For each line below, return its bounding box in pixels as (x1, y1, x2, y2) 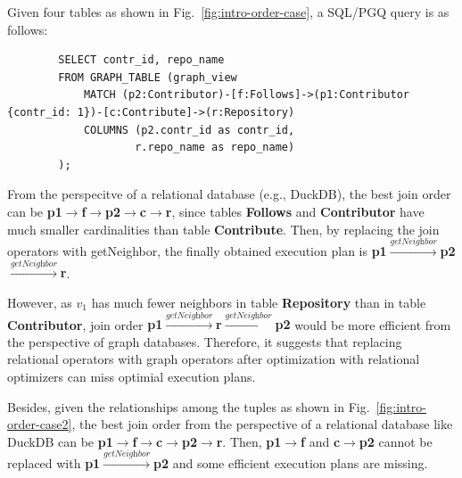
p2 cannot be (359, 432, 433, 450)
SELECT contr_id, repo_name (58, 54, 225, 67)
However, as (7, 293, 72, 311)
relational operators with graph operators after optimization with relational (7, 350, 420, 368)
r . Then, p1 (216, 432, 282, 450)
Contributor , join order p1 (7, 315, 163, 334)
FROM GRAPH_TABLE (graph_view (58, 70, 237, 84)
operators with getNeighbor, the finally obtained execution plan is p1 (7, 241, 387, 260)
